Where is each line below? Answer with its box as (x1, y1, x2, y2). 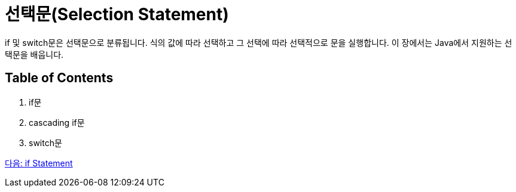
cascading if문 (29, 117, 85, 128)
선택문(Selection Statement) (5, 4, 229, 24)
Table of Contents (5, 70, 114, 86)
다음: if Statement (5, 157, 73, 168)
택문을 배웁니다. (5, 49, 64, 60)
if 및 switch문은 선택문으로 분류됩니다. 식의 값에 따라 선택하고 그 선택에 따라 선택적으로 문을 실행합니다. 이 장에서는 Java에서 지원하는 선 (5, 37, 512, 48)
